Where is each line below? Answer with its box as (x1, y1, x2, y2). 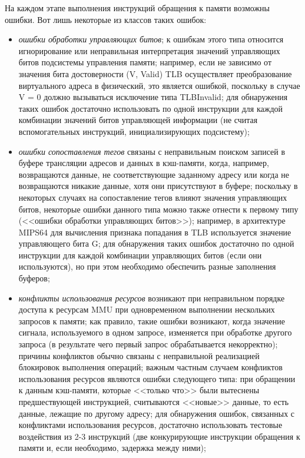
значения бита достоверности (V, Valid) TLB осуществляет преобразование (18, 67, 292, 79)
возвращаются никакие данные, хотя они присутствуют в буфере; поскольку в (18, 180, 298, 192)
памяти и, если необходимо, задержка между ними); (18, 442, 206, 454)
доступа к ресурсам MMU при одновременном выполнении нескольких (18, 303, 275, 316)
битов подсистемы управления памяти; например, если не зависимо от (18, 56, 272, 68)
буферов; (18, 272, 50, 284)
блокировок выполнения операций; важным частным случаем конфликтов (18, 361, 283, 373)
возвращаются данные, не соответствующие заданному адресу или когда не (18, 168, 290, 180)
